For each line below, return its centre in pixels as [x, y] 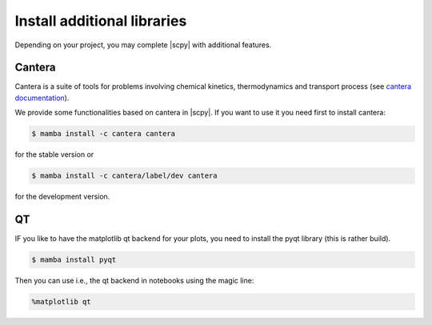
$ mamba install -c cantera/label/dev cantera [124, 176]
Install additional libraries [101, 21]
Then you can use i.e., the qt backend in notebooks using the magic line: [134, 281]
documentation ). [42, 98]
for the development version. [62, 197]
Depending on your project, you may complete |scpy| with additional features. [143, 45]
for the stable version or [54, 154]
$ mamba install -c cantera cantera [104, 134]
